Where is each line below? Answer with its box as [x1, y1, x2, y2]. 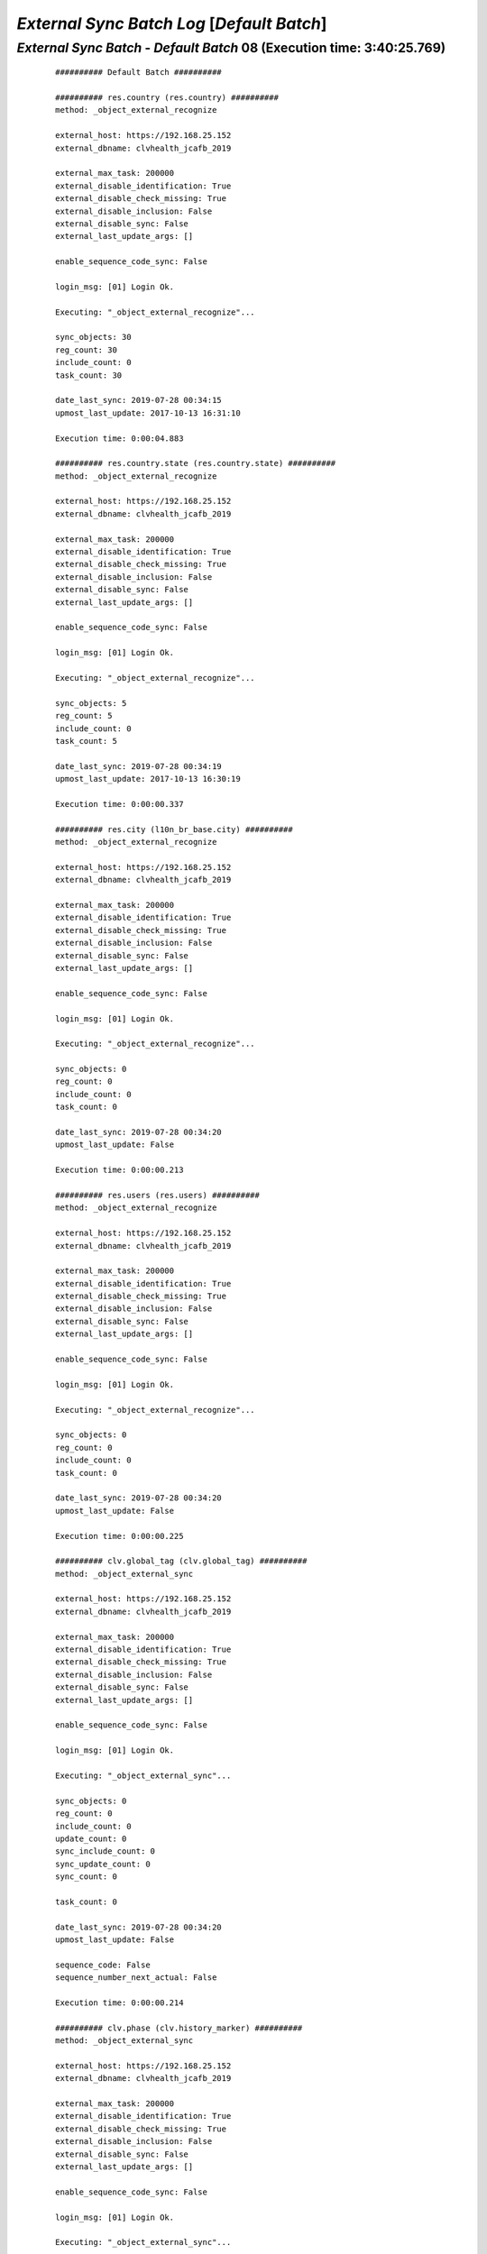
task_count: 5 [55, 736, 117, 746]
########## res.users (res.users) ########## [55, 1190, 261, 1200]
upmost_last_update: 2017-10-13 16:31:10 [55, 408, 241, 418]
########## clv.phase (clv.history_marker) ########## [55, 2022, 303, 2033]
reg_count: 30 [55, 344, 117, 355]
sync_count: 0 [55, 1872, 117, 1882]
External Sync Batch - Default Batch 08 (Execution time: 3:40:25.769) [16, 40, 446, 56]
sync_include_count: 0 [55, 1846, 156, 1856]
